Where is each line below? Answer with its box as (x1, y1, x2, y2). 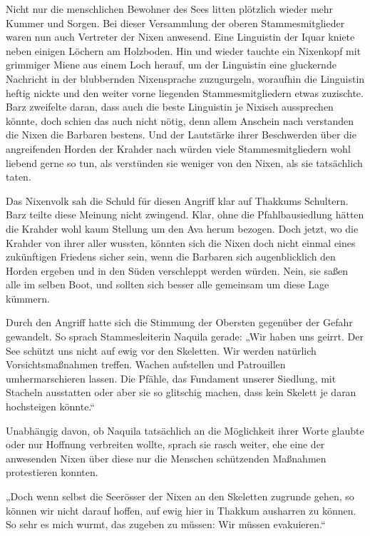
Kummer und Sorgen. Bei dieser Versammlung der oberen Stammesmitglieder (6, 15, 345, 30)
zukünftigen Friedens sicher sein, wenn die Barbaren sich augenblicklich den (6, 249, 336, 264)
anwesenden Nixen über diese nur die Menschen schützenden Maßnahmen (6, 450, 327, 465)
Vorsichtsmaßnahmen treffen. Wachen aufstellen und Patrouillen (6, 357, 286, 372)
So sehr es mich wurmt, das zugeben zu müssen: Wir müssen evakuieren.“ (6, 517, 326, 532)
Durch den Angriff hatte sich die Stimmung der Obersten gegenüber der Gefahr (6, 315, 353, 330)
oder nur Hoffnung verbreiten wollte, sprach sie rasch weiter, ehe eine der (6, 437, 325, 452)
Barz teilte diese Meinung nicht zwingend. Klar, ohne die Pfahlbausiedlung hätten (6, 207, 364, 222)
